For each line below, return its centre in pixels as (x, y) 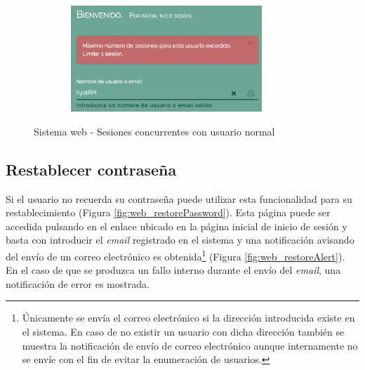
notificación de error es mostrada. (78, 283)
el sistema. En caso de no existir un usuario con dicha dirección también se (183, 331)
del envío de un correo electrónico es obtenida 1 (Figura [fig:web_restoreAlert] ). (175, 255)
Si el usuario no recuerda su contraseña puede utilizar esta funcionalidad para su (179, 198)
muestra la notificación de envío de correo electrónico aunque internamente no (190, 345)
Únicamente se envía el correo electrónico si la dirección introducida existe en (188, 318)
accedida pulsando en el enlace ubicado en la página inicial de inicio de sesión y (177, 226)
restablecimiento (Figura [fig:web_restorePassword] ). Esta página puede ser (168, 212)
